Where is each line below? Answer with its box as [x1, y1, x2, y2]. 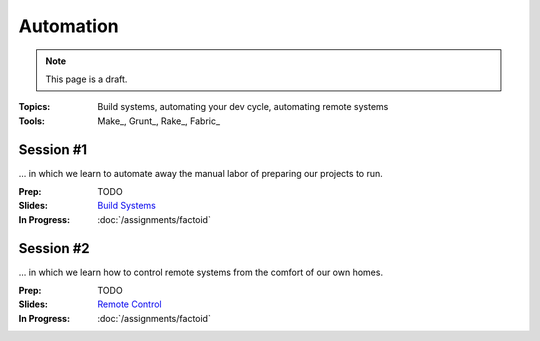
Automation [18, 15, 119, 37]
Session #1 [18, 141, 88, 158]
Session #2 [18, 240, 90, 257]
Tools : [18, 115, 45, 127]
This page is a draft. [45, 73, 128, 85]
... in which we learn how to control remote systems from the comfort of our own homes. [18, 266, 384, 278]
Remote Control [97, 298, 162, 310]
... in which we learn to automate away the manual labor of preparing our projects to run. [18, 167, 384, 179]
